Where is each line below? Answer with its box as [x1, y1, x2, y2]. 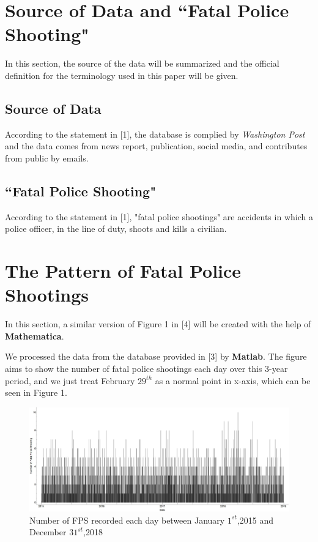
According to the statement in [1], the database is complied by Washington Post [5, 127, 305, 140]
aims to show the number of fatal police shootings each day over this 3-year [5, 362, 288, 374]
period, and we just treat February [5, 374, 135, 387]
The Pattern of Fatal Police [5, 258, 242, 283]
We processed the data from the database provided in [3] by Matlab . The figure [5, 350, 307, 363]
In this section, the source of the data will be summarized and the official [5, 57, 279, 70]
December [29, 525, 67, 538]
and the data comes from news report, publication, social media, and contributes [5, 139, 308, 152]
